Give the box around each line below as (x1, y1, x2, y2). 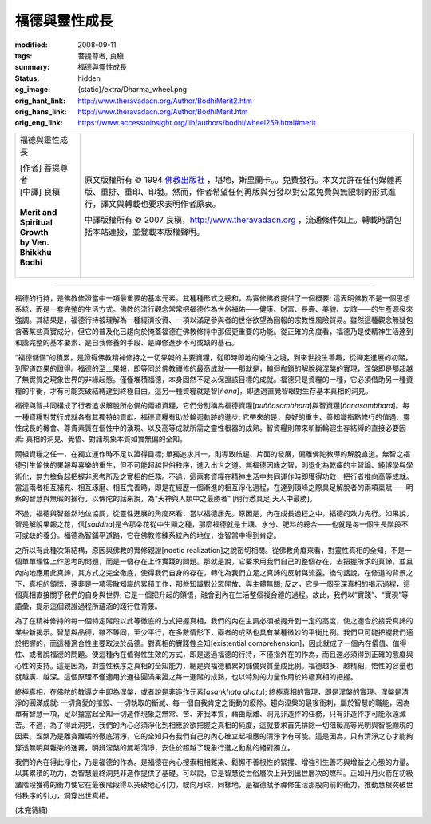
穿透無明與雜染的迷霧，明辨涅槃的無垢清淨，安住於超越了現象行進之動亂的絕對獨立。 (14, 742, 295, 752)
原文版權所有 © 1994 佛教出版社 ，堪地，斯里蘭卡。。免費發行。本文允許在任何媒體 (84, 174, 395, 185)
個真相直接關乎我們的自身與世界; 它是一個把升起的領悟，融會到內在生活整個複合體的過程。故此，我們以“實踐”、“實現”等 (14, 590, 409, 599)
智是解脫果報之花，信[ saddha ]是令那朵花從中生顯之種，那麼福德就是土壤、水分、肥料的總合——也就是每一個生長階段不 (14, 519, 409, 529)
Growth (19, 226, 49, 237)
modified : (14, 40, 48, 50)
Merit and (19, 206, 57, 217)
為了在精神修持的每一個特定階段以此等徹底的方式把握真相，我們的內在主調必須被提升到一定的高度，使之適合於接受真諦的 (14, 616, 413, 626)
